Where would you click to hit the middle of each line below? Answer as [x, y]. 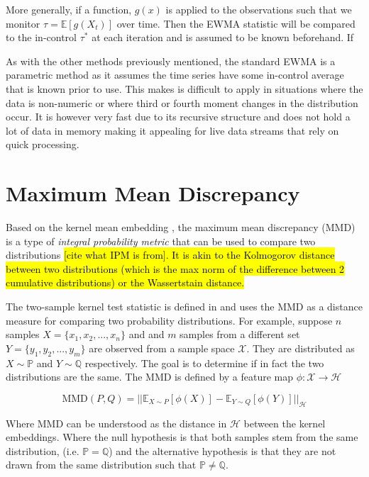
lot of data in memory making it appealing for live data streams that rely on [172, 130]
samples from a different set [240, 334]
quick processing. [43, 144]
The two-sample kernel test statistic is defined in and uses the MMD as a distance [184, 307]
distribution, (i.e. [43, 450]
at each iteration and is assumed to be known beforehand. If [223, 37]
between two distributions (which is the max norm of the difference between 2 [175, 268]
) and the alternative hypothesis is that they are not [222, 450]
